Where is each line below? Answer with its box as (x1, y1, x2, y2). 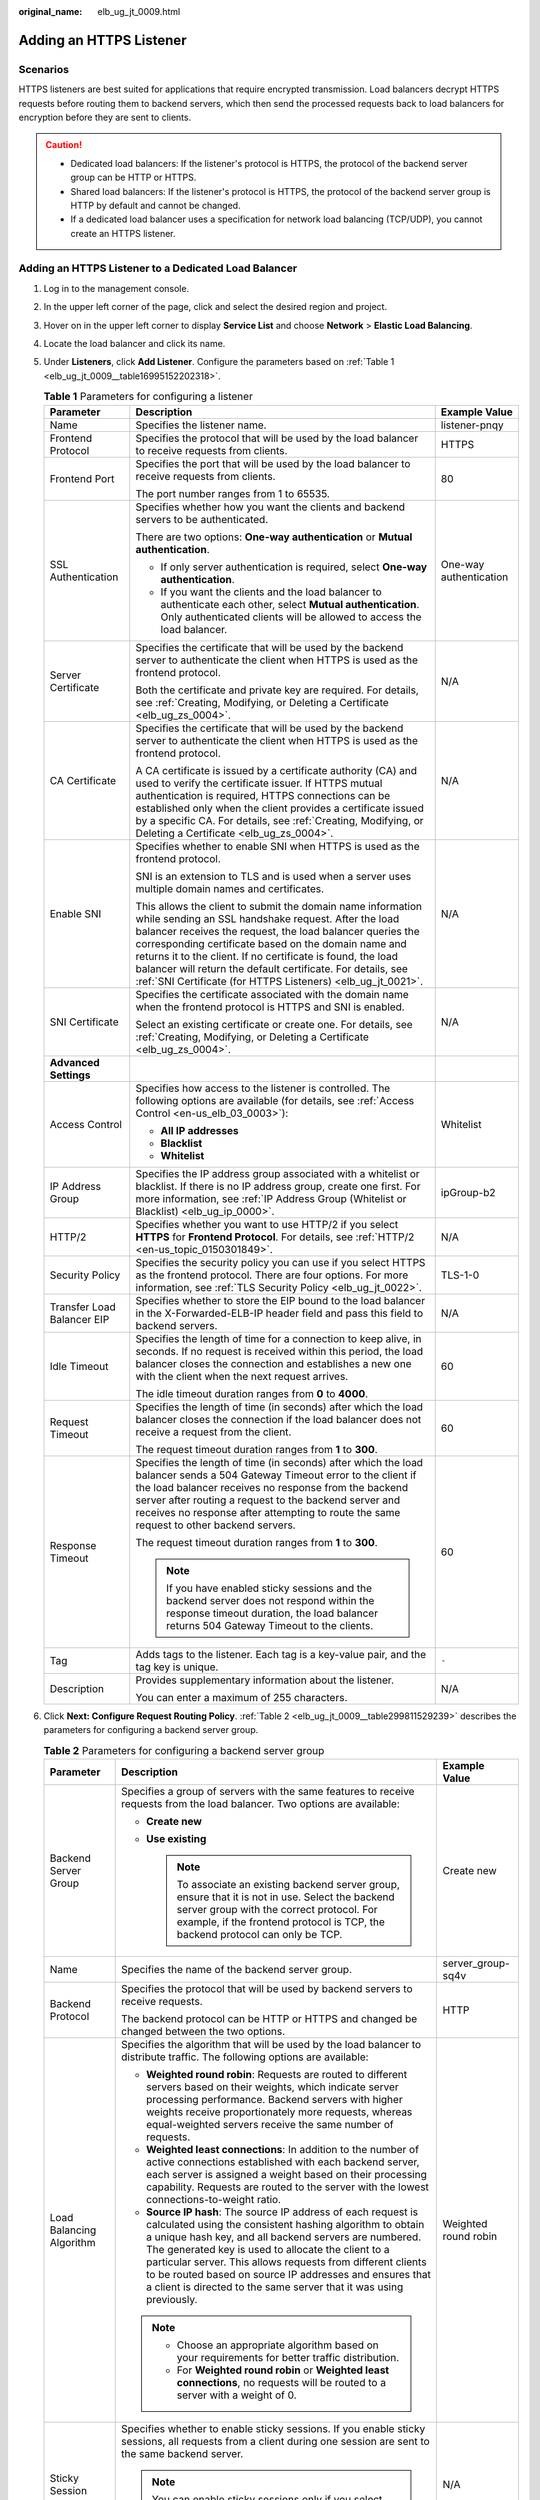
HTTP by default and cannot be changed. (70, 199, 241, 211)
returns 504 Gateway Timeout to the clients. (166, 1618, 374, 1632)
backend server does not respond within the (166, 1593, 375, 1607)
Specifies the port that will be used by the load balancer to (135, 456, 411, 470)
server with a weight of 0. (176, 2388, 297, 2402)
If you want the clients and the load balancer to (160, 585, 382, 599)
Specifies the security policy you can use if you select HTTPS (135, 1255, 426, 1269)
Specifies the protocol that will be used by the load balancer (135, 431, 419, 445)
